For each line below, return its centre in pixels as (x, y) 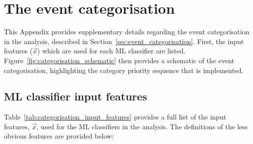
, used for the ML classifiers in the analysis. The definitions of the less (142, 126)
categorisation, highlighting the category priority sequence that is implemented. (124, 70)
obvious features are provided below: (59, 136)
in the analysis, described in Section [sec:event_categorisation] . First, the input (124, 41)
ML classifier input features (76, 96)
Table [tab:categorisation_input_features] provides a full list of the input (115, 117)
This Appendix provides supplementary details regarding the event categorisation (127, 32)
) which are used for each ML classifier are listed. (111, 51)
